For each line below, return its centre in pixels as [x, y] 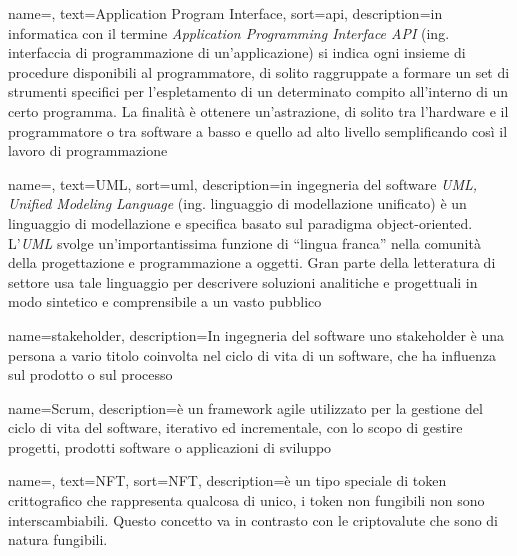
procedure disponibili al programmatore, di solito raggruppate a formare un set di [259, 71]
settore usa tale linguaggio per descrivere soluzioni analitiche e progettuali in [243, 281]
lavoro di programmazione [88, 150]
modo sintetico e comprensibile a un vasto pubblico [165, 301]
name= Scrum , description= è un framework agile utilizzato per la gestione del [245, 407]
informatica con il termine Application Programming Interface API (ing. [229, 32]
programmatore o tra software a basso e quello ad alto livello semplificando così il [258, 130]
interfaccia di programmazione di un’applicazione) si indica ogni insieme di [237, 52]
